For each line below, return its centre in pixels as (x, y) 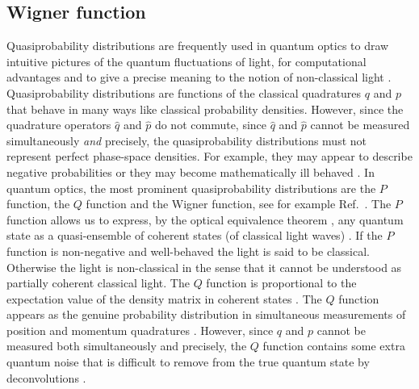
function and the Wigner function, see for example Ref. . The (239, 204)
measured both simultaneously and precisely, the (127, 346)
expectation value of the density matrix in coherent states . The (164, 298)
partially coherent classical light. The (98, 283)
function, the (38, 204)
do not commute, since (211, 125)
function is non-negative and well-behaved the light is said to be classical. (188, 251)
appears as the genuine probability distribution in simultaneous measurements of (206, 314)
